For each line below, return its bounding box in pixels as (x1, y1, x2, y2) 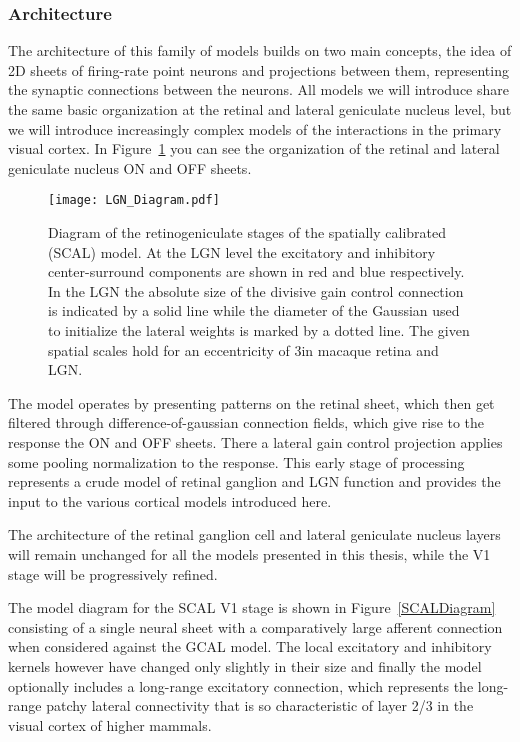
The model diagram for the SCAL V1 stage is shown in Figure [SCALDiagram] (8, 597, 496, 618)
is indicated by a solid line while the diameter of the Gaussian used (48, 300, 460, 321)
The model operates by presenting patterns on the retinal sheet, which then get (8, 392, 495, 413)
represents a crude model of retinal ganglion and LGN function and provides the (8, 471, 501, 492)
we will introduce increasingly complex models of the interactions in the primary (8, 118, 502, 139)
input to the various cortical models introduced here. (8, 490, 332, 511)
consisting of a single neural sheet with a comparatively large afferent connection (8, 616, 503, 637)
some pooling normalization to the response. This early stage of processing (8, 451, 465, 472)
